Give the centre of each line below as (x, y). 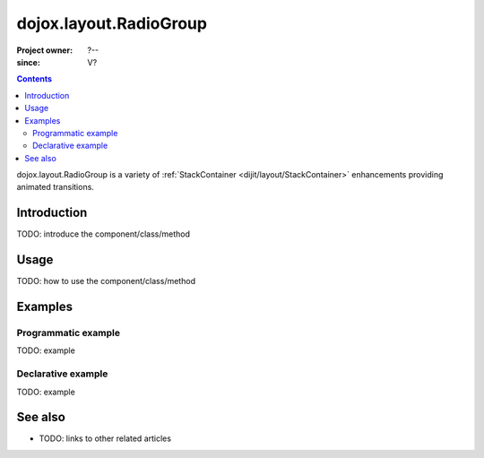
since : (28, 62)
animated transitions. (55, 187)
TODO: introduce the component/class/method (103, 234)
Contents (35, 79)
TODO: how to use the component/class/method (106, 281)
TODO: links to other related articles (105, 438)
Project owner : (45, 50)
